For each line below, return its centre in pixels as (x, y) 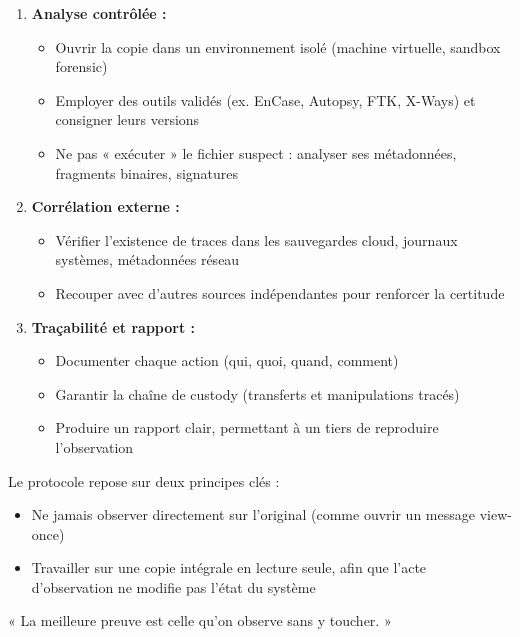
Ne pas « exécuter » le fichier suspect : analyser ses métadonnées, (256, 152)
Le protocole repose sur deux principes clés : (144, 480)
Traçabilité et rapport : (113, 326)
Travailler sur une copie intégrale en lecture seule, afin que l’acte (229, 567)
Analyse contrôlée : (99, 13)
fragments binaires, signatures (147, 172)
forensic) (81, 66)
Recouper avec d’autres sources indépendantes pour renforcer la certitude (280, 292)
